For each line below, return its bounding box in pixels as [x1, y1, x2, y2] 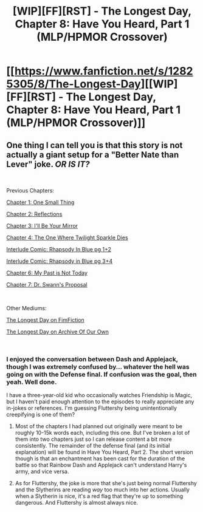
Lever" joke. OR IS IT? [6, 159, 90, 169]
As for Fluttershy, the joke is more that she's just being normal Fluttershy [15, 480, 198, 487]
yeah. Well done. [6, 378, 57, 386]
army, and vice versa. [15, 468, 69, 475]
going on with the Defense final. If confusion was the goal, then [6, 370, 197, 378]
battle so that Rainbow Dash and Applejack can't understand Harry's [15, 462, 187, 469]
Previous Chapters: [6, 187, 55, 194]
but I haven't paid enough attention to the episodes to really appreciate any [6, 398, 194, 405]
